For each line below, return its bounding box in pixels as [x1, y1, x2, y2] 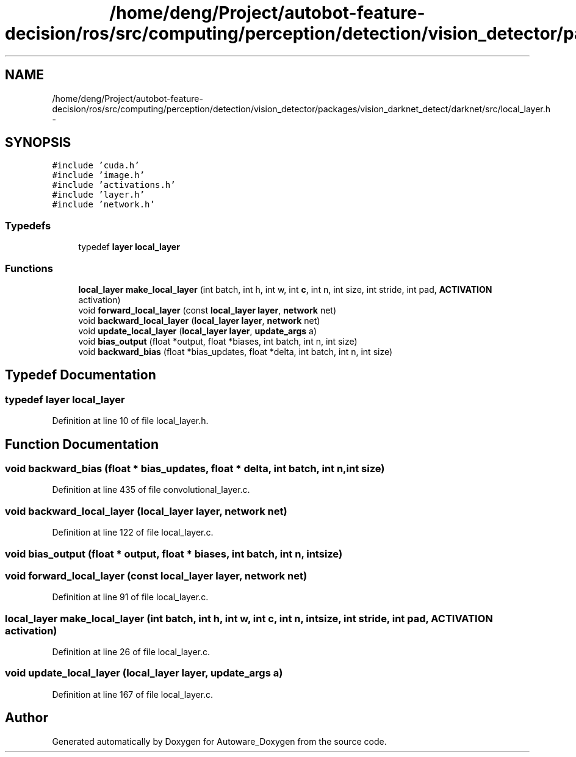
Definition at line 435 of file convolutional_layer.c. [52, 484, 250, 495]
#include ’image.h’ [52, 170, 145, 181]
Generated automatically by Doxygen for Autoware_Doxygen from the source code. [52, 736, 387, 747]
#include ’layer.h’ [52, 190, 145, 200]
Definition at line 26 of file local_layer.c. [52, 647, 211, 657]
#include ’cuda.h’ [52, 160, 140, 171]
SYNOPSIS [5, 135, 71, 151]
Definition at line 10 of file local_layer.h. [52, 415, 209, 426]
